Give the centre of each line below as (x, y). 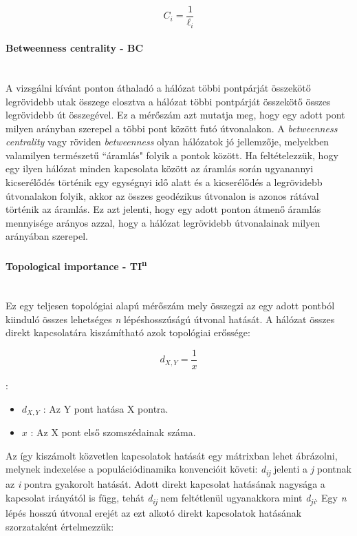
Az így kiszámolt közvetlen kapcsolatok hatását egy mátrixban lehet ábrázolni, (172, 455)
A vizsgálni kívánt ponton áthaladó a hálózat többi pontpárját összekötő (158, 87)
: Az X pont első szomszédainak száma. (113, 432)
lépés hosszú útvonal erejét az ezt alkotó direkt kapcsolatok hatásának (154, 513)
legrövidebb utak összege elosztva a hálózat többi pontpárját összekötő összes (168, 101)
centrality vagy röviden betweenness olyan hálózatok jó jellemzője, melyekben (167, 142)
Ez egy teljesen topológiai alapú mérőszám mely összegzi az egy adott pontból (170, 306)
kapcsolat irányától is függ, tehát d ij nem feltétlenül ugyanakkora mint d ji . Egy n (176, 498)
